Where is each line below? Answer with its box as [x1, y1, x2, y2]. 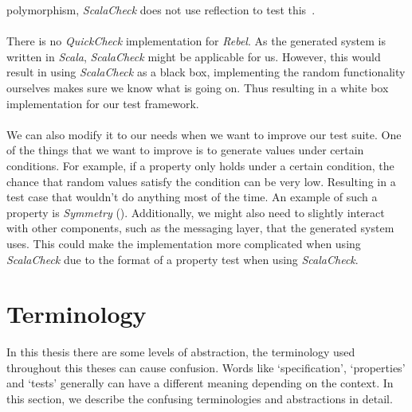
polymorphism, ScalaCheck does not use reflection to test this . [6, 2, 316, 17]
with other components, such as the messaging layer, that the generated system [6, 220, 394, 236]
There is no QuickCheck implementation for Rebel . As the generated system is [6, 33, 386, 49]
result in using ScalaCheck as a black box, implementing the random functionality [6, 64, 406, 80]
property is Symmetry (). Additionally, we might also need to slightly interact [6, 204, 385, 220]
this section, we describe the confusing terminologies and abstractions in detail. [6, 391, 393, 406]
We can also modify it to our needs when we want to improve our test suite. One [6, 126, 402, 142]
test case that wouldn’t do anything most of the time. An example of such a [6, 189, 378, 205]
